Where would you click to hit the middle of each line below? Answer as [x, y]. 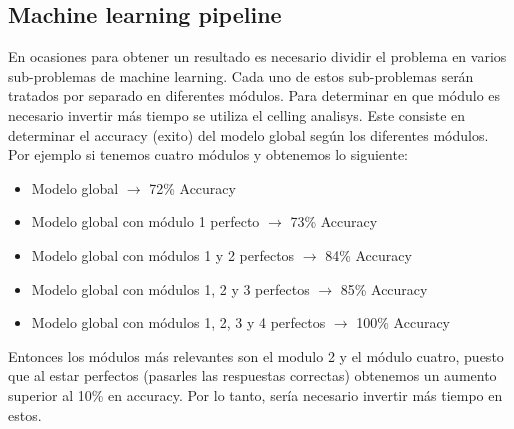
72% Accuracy [192, 187]
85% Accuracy [384, 288]
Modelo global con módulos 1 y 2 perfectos [163, 254]
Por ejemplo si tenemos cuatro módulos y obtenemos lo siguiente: [208, 154]
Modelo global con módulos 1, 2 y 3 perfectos [170, 288]
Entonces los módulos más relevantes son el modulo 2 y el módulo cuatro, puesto [256, 355]
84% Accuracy [368, 254]
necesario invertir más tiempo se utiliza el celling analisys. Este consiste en [237, 114]
